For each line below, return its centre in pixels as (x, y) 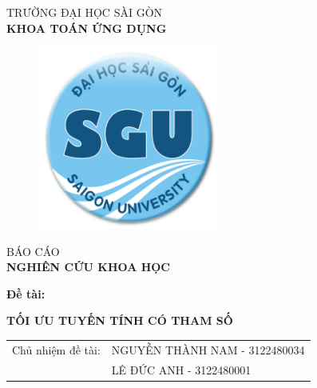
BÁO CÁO (33, 251)
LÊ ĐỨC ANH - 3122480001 (181, 369)
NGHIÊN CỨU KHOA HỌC (89, 267)
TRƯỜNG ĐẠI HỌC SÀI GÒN (85, 12)
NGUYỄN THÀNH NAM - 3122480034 (208, 349)
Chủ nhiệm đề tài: (56, 349)
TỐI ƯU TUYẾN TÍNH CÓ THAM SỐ (120, 320)
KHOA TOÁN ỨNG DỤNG (87, 28)
